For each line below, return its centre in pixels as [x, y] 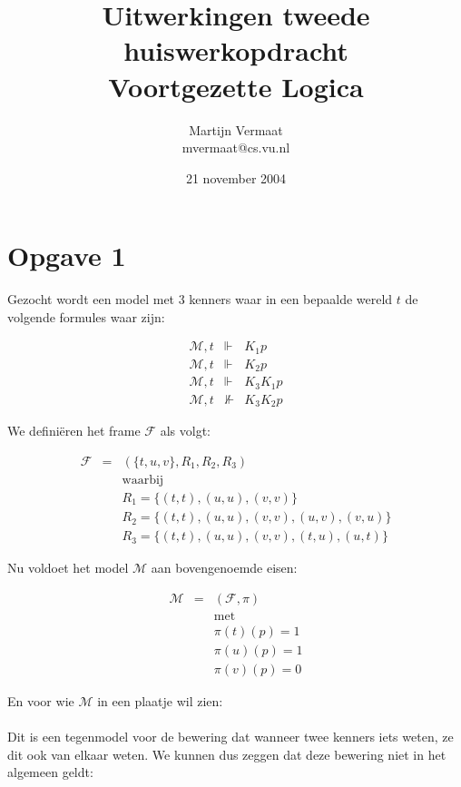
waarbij [143, 480]
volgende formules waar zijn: [86, 316]
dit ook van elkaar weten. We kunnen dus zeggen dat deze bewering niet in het [227, 754]
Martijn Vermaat [236, 129]
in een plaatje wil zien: [160, 700]
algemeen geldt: [50, 772]
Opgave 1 [67, 256]
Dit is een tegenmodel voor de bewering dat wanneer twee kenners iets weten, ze [230, 737]
